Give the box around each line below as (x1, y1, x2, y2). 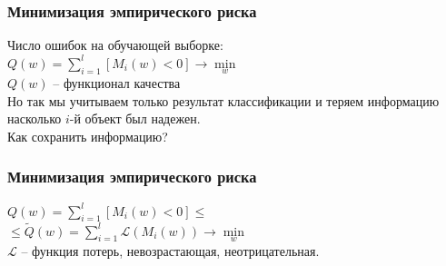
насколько (7, 109, 62, 128)
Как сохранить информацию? (7, 126, 168, 145)
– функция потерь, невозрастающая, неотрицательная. (21, 241, 320, 260)
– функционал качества (53, 74, 181, 93)
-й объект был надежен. (69, 109, 201, 128)
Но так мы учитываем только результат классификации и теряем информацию (7, 91, 440, 110)
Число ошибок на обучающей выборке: (7, 35, 223, 54)
